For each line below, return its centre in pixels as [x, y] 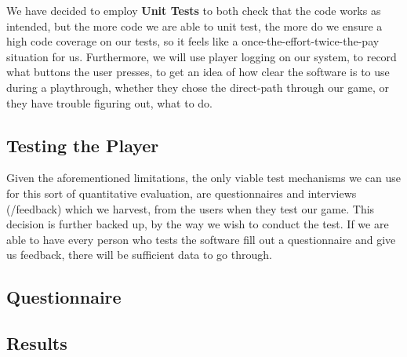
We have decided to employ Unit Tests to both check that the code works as [194, 10]
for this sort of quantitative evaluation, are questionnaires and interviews [182, 193]
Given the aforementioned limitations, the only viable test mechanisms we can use [203, 178]
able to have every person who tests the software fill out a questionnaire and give [201, 239]
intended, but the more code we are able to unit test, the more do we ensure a [194, 25]
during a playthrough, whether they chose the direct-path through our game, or [198, 87]
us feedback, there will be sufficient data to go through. [139, 255]
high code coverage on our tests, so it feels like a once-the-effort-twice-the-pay [193, 41]
